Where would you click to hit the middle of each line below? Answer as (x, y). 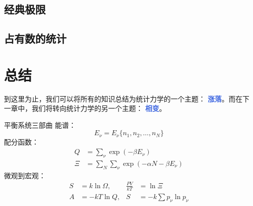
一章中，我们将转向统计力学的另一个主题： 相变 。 (85, 108)
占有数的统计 (35, 38)
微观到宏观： (25, 175)
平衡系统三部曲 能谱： (40, 125)
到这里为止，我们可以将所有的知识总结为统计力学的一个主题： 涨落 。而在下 (127, 98)
